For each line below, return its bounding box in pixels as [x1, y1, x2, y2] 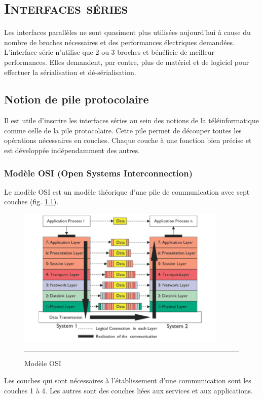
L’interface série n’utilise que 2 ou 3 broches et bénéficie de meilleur [4, 47, 215, 57]
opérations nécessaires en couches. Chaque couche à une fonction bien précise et [4, 135, 252, 146]
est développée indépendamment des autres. [4, 145, 140, 156]
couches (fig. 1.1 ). [4, 196, 59, 207]
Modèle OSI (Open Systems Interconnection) [4, 166, 193, 179]
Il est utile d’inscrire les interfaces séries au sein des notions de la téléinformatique [4, 115, 259, 126]
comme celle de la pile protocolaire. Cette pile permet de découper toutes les [4, 125, 242, 135]
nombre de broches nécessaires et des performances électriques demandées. [4, 37, 235, 47]
